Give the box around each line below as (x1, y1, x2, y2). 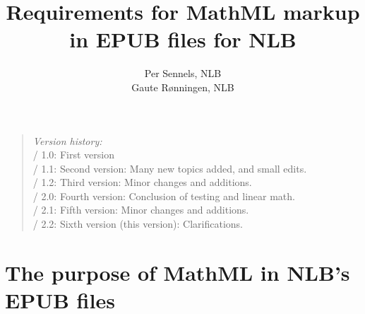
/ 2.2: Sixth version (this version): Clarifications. (32, 216, 243, 231)
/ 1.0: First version (32, 147, 114, 162)
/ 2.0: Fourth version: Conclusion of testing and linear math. (32, 188, 295, 203)
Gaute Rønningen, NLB (131, 79, 234, 94)
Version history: (32, 133, 102, 148)
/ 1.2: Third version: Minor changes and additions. (32, 175, 252, 190)
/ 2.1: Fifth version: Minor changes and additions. (32, 202, 249, 217)
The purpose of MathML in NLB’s (5, 257, 350, 286)
